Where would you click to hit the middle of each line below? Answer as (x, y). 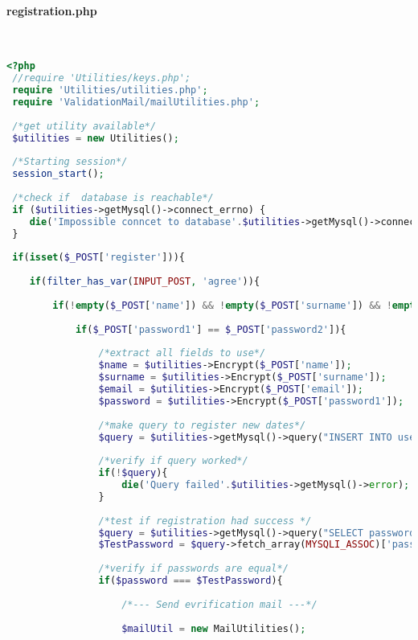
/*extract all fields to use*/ (182, 353)
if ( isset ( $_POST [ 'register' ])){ (98, 258)
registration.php (52, 10)
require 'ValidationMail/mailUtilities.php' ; (136, 103)
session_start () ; (58, 174)
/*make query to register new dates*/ (202, 425)
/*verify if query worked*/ (173, 461)
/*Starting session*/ (70, 162)
